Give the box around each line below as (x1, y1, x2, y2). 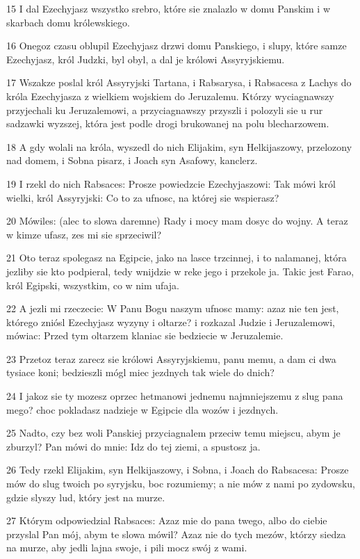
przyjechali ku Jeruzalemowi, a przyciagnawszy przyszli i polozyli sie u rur (6, 102, 323, 117)
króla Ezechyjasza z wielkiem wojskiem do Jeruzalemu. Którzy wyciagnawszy (6, 88, 334, 103)
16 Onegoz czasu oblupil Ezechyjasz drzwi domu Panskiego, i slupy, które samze (6, 38, 347, 53)
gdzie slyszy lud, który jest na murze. (6, 489, 165, 504)
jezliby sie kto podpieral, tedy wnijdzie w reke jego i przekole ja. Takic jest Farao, (6, 264, 354, 278)
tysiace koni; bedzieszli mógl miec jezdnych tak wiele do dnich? (6, 365, 275, 380)
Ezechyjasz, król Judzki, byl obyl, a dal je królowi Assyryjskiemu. (6, 51, 285, 66)
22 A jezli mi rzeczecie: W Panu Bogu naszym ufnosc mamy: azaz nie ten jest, (6, 301, 339, 316)
